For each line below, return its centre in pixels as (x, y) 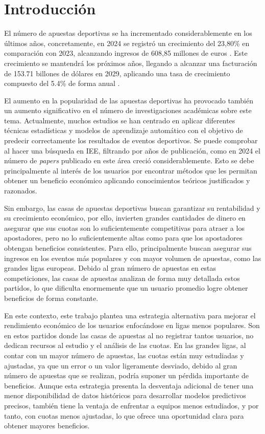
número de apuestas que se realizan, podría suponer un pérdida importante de (126, 375)
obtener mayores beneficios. (47, 426)
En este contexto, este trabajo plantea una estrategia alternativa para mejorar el (130, 315)
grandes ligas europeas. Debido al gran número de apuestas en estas (110, 268)
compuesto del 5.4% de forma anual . (62, 83)
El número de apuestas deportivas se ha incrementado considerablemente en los (128, 33)
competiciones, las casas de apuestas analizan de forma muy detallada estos (122, 278)
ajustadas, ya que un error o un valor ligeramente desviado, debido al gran (121, 365)
